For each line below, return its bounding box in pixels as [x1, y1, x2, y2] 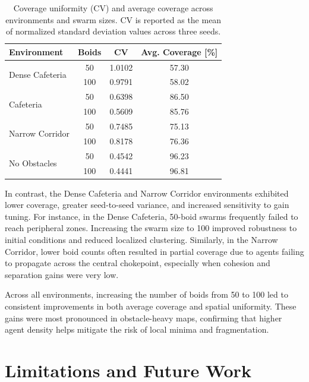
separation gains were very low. [5, 268, 119, 280]
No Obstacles [9, 157, 57, 169]
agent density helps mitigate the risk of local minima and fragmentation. [5, 323, 269, 336]
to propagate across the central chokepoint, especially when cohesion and [5, 257, 270, 269]
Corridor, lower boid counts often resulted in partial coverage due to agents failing [5, 245, 304, 257]
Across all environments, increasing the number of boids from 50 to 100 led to [5, 288, 288, 301]
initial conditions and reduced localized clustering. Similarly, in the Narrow [5, 233, 278, 245]
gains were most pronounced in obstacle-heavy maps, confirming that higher [5, 311, 282, 324]
